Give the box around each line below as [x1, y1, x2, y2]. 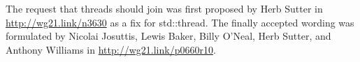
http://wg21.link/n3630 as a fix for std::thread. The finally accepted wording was [6, 15, 354, 29]
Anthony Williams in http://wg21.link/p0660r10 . [6, 42, 216, 56]
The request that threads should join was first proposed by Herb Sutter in [6, 1, 323, 15]
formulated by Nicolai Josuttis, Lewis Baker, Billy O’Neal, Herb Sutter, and [6, 29, 331, 43]
